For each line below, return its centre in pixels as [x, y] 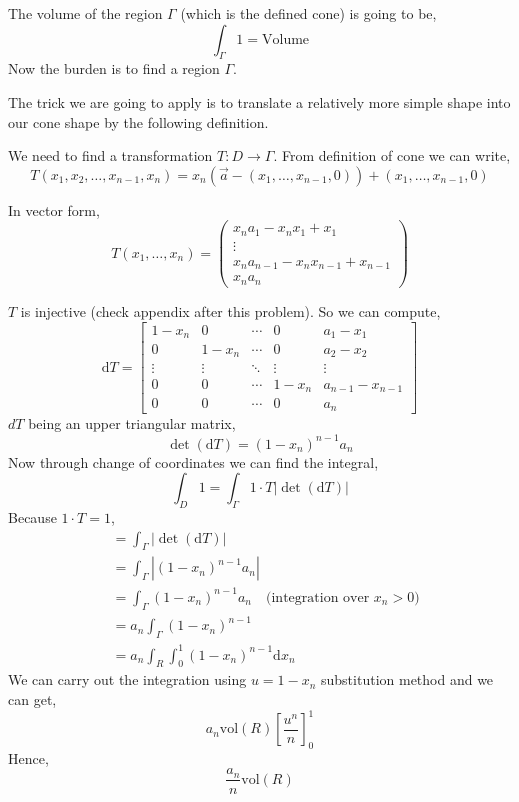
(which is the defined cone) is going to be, [308, 13]
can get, [32, 699]
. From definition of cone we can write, [392, 155]
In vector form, [54, 209]
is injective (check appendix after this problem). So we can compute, [230, 310]
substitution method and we [407, 679]
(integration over [318, 597]
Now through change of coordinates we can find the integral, [193, 461]
